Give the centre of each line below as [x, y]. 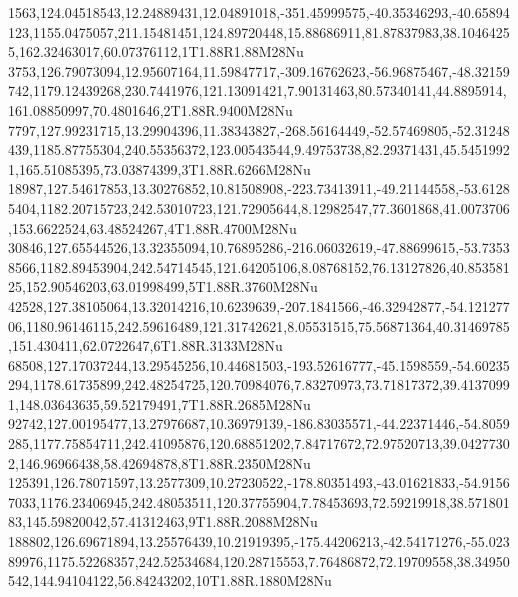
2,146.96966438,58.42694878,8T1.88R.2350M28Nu [159, 462]
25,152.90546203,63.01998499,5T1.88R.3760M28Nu [163, 286]
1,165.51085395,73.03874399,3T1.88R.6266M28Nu [159, 168]
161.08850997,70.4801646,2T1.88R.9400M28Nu [150, 109]
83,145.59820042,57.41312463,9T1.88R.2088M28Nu [163, 521]
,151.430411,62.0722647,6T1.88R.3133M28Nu [145, 345]
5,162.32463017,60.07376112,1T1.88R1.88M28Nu [156, 51]
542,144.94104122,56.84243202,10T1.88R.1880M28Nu [170, 580]
